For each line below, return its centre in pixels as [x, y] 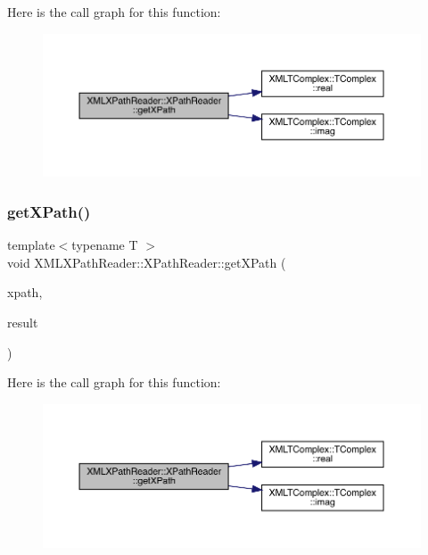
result [23, 322]
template [31, 245]
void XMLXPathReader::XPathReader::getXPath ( [147, 262]
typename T [105, 245]
